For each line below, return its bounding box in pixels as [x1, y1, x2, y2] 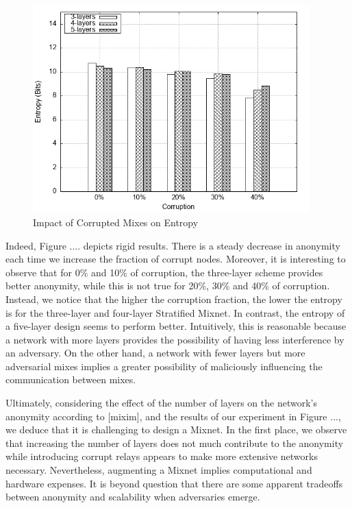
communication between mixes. [5, 372, 136, 387]
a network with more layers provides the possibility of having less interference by [5, 332, 344, 346]
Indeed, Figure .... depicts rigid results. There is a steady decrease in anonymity [5, 238, 340, 252]
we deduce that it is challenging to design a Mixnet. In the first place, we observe [5, 422, 347, 437]
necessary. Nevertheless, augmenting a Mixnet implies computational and [5, 463, 312, 477]
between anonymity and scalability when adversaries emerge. [5, 489, 260, 504]
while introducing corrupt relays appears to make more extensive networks [5, 449, 318, 463]
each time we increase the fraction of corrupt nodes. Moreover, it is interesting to [5, 252, 346, 266]
